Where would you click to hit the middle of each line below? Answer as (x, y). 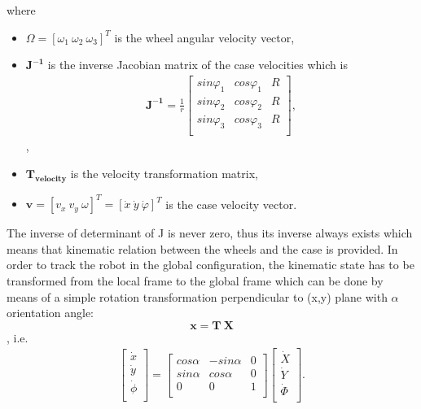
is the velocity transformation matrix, (164, 173)
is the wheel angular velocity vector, (204, 37)
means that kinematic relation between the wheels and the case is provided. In (202, 248)
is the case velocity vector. (231, 204)
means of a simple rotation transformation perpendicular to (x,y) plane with (197, 296)
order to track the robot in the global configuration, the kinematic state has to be (210, 265)
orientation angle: (50, 313)
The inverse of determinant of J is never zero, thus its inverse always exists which (210, 233)
